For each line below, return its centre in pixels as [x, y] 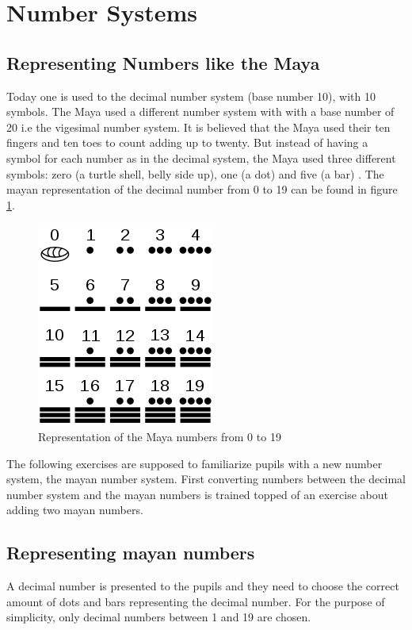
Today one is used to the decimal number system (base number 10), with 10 [191, 96]
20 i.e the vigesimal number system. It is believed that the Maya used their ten [198, 127]
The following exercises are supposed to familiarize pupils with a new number [195, 463]
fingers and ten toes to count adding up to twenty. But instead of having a [187, 142]
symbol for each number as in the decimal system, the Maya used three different [201, 157]
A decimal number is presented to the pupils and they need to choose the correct [203, 586]
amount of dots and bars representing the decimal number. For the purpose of [196, 601]
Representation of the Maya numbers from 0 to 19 [160, 436]
